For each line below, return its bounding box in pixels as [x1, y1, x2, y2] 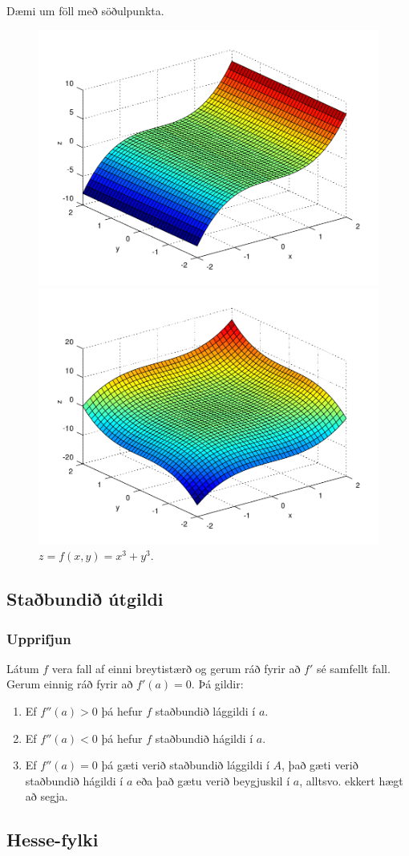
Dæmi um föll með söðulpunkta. [6, 2, 164, 18]
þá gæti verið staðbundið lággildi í [101, 757, 269, 773]
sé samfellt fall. [316, 659, 391, 676]
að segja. [25, 788, 68, 805]
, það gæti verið [281, 757, 358, 773]
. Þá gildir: [191, 675, 244, 692]
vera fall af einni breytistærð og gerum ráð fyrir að [51, 659, 301, 676]
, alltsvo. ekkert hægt [299, 772, 403, 789]
